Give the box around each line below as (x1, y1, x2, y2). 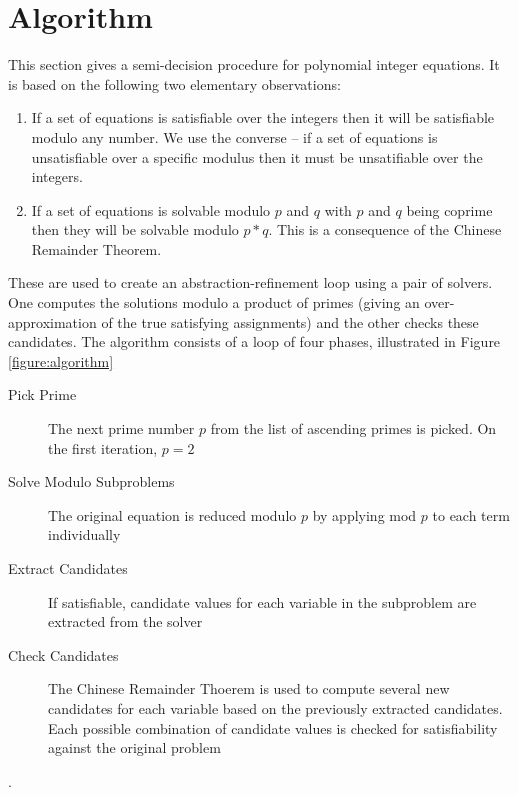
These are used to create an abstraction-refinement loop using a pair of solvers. (8, 272, 493, 293)
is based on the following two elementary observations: (8, 73, 341, 94)
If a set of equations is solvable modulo (31, 199, 271, 220)
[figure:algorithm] (8, 350, 114, 371)
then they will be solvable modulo (31, 219, 239, 240)
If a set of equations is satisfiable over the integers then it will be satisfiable (31, 107, 495, 128)
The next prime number (48, 418, 195, 439)
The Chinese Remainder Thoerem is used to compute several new (48, 678, 450, 699)
